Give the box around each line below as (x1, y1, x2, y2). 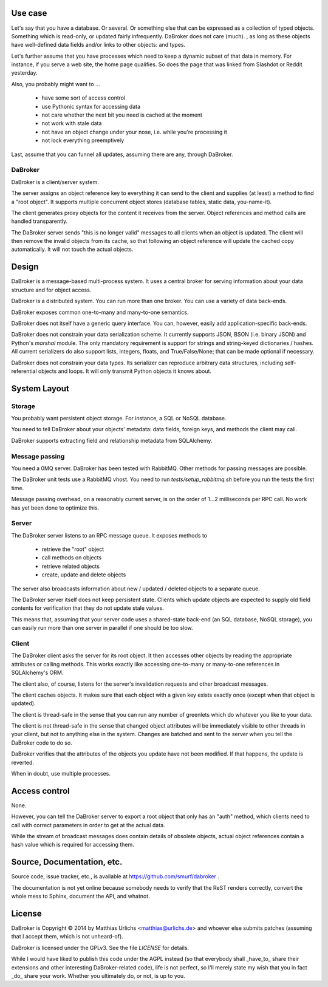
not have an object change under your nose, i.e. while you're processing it (41, 128, 228, 135)
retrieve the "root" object (41, 545, 104, 553)
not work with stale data (41, 120, 102, 127)
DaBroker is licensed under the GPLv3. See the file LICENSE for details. (11, 944, 190, 951)
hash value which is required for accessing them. (11, 841, 135, 849)
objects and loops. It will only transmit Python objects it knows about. (38, 367, 212, 375)
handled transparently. (11, 217, 68, 225)
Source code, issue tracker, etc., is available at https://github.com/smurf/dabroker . (11, 873, 220, 880)
